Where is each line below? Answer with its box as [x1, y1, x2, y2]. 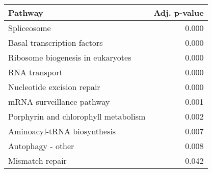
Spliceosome [8, 22, 51, 34]
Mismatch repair [8, 155, 67, 166]
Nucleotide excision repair [8, 81, 100, 93]
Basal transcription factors [8, 37, 103, 48]
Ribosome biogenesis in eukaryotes [8, 51, 131, 63]
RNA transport [8, 66, 63, 78]
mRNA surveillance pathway [8, 96, 110, 107]
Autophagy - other [8, 140, 74, 152]
